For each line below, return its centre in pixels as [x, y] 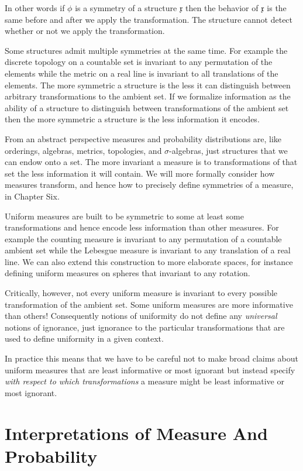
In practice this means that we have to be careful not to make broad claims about [151, 358]
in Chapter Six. [32, 196]
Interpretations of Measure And [136, 433]
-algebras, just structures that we [228, 150]
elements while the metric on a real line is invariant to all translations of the [142, 73]
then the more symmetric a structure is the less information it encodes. [132, 119]
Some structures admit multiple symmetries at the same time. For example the [146, 50]
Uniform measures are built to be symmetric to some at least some [124, 216]
